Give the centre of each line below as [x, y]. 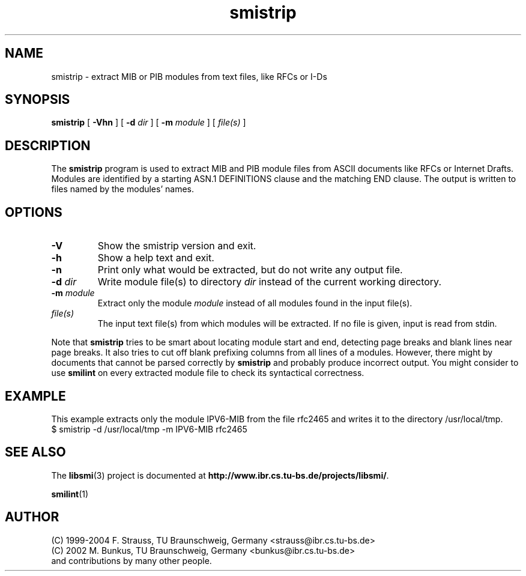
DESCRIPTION [48, 145]
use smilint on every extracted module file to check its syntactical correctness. [208, 373]
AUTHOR [32, 517]
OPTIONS [34, 212]
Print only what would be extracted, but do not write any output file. [250, 270]
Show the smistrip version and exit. [177, 246]
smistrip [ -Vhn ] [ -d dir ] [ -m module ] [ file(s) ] [149, 123]
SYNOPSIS [38, 100]
